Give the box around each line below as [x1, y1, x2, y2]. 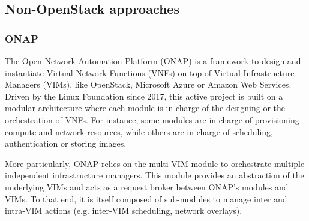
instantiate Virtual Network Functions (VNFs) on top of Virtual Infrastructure [5, 66, 295, 79]
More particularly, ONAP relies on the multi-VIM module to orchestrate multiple [5, 157, 305, 169]
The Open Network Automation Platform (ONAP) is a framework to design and [5, 55, 301, 67]
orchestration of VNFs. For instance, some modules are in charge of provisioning [5, 113, 299, 126]
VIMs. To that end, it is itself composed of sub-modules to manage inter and [5, 192, 287, 205]
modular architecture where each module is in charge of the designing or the [5, 101, 286, 114]
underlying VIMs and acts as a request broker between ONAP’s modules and [5, 180, 289, 193]
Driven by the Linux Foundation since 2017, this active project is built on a [5, 89, 283, 102]
